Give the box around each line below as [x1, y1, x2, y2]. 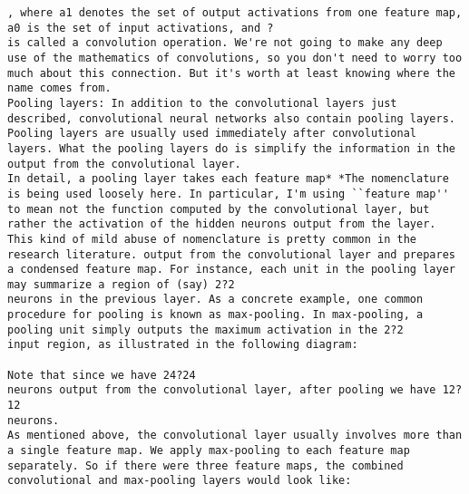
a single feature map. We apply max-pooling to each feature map [7, 444, 410, 458]
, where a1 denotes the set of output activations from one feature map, [7, 6, 463, 19]
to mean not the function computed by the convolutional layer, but [7, 202, 430, 216]
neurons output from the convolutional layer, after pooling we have [7, 383, 436, 397]
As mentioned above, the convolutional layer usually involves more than [7, 429, 463, 442]
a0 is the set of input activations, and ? [7, 21, 274, 34]
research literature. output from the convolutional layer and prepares [7, 247, 455, 261]
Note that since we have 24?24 [7, 368, 196, 382]
